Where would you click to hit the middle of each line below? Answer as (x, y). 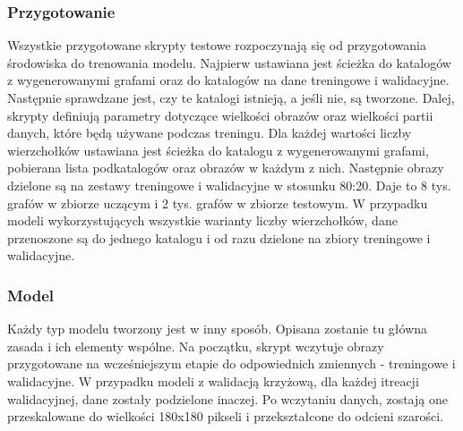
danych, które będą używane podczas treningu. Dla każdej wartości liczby (210, 133)
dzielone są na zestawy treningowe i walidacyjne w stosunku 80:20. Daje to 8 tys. (229, 185)
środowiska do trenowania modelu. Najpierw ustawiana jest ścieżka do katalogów (229, 62)
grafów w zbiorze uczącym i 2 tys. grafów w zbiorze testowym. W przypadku (218, 203)
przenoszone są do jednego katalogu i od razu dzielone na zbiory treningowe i (219, 237)
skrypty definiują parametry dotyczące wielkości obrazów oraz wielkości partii (220, 115)
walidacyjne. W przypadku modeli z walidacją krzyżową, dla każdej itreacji (213, 380)
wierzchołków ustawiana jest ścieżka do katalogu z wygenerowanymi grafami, (218, 150)
